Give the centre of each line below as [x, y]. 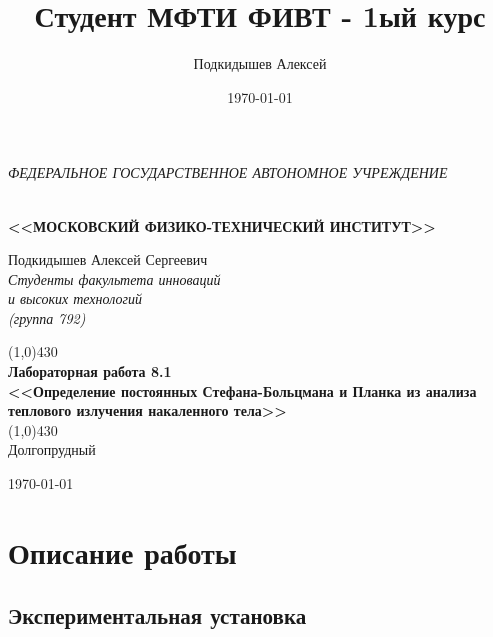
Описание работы [122, 551]
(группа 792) [47, 317]
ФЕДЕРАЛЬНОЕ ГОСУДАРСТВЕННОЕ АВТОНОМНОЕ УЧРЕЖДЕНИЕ [228, 172]
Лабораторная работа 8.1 [90, 371]
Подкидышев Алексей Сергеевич [108, 259]
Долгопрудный [52, 449]
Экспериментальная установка [157, 615]
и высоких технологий [75, 298]
